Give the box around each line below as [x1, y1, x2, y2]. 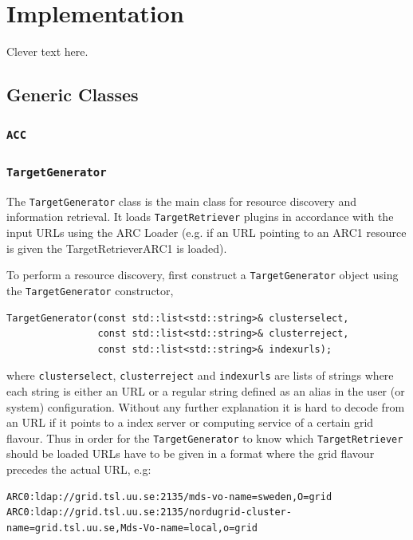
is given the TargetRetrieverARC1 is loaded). [6, 239, 227, 256]
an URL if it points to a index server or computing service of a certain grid [6, 414, 374, 431]
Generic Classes [6, 82, 139, 107]
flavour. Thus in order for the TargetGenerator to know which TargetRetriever [6, 429, 403, 446]
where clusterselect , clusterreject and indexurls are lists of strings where [6, 367, 394, 384]
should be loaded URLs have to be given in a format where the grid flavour [6, 445, 375, 462]
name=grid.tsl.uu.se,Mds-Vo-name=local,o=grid [6, 522, 258, 534]
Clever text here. [6, 43, 88, 60]
